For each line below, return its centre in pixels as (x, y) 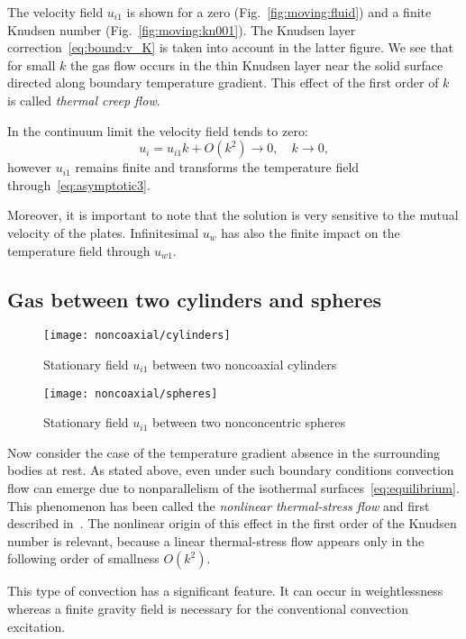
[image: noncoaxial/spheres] (131, 393)
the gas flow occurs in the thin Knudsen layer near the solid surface (257, 64)
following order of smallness (83, 558)
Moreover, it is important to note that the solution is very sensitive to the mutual (233, 215)
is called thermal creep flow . (84, 100)
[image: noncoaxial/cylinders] (137, 336)
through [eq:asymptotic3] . (79, 184)
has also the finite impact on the (311, 232)
